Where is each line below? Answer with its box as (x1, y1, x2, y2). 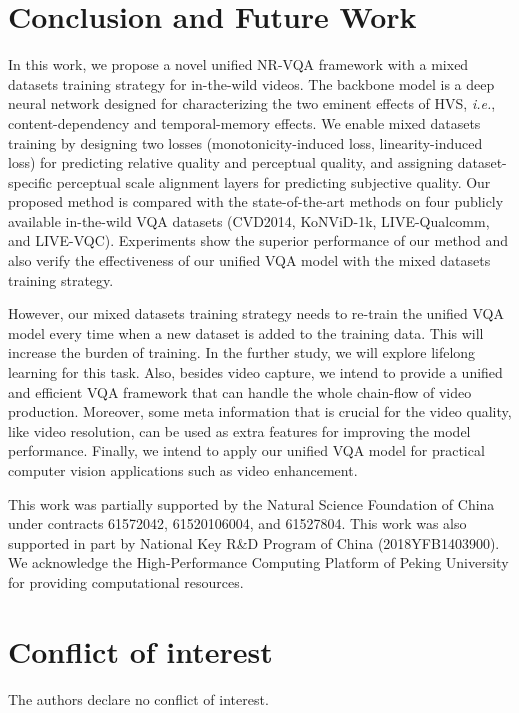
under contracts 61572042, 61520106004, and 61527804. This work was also (8, 513, 467, 534)
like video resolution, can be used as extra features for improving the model (8, 420, 471, 441)
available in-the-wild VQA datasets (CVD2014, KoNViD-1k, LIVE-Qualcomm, (8, 210, 490, 231)
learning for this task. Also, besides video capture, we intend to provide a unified (8, 362, 503, 383)
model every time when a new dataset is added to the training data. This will (8, 322, 484, 343)
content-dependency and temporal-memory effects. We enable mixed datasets (8, 112, 481, 133)
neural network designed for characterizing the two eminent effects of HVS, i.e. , (8, 93, 496, 114)
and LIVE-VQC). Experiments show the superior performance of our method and (8, 230, 509, 251)
